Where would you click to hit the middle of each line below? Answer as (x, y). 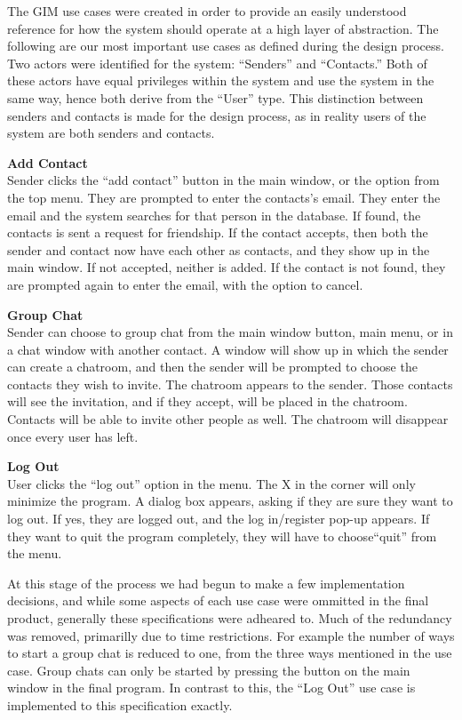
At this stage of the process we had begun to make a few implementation (206, 583)
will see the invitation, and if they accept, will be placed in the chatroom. (207, 401)
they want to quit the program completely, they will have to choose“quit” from (222, 536)
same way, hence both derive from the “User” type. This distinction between (215, 97)
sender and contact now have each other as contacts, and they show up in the (219, 249)
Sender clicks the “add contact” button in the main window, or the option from (223, 180)
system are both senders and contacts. (111, 133)
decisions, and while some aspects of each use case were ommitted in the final (218, 600)
